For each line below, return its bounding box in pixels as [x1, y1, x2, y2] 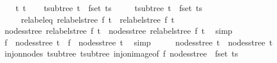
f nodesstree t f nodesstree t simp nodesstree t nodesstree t [4, 36, 273, 48]
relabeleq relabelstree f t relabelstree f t [20, 13, 175, 25]
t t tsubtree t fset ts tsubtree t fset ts [15, 2, 203, 13]
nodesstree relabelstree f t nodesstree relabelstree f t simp [4, 24, 233, 37]
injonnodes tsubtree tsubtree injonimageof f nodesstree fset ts [4, 47, 238, 60]
